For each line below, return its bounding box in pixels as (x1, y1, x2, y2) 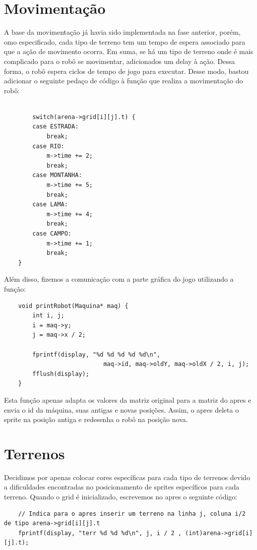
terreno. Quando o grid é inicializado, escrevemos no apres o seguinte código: (4, 491, 238, 501)
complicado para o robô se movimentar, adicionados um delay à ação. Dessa (4, 56, 235, 66)
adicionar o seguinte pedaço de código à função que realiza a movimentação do (4, 75, 243, 86)
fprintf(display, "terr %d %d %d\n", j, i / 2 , (18, 529, 182, 537)
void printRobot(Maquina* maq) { (18, 302, 128, 309)
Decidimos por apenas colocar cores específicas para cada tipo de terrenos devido (4, 472, 250, 482)
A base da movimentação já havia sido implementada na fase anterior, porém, (4, 27, 241, 37)
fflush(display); (32, 370, 89, 377)
